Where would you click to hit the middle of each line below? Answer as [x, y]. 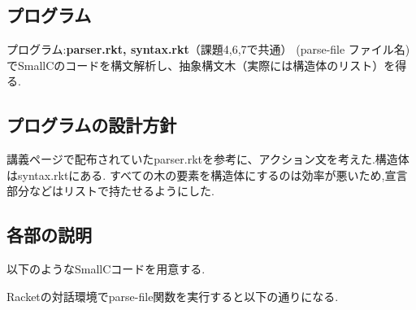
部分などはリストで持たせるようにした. [110, 191]
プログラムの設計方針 [92, 125]
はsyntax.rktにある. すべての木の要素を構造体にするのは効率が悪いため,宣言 [207, 175]
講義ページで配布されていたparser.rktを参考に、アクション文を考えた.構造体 [208, 159]
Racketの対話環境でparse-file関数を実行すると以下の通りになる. [173, 296]
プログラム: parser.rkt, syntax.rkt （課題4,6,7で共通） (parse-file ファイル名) [208, 49]
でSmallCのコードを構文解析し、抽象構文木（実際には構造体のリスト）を [201, 65]
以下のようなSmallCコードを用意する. [106, 269]
